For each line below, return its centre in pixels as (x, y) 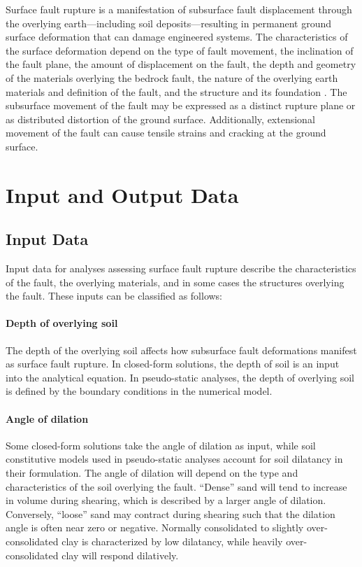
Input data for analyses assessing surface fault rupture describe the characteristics (181, 268)
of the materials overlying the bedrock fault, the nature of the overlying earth (172, 77)
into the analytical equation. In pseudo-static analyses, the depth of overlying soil (180, 377)
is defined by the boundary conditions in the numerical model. (139, 391)
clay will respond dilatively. (120, 555)
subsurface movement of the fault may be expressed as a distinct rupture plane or (181, 105)
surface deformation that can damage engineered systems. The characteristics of (177, 37)
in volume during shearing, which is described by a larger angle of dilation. (166, 500)
